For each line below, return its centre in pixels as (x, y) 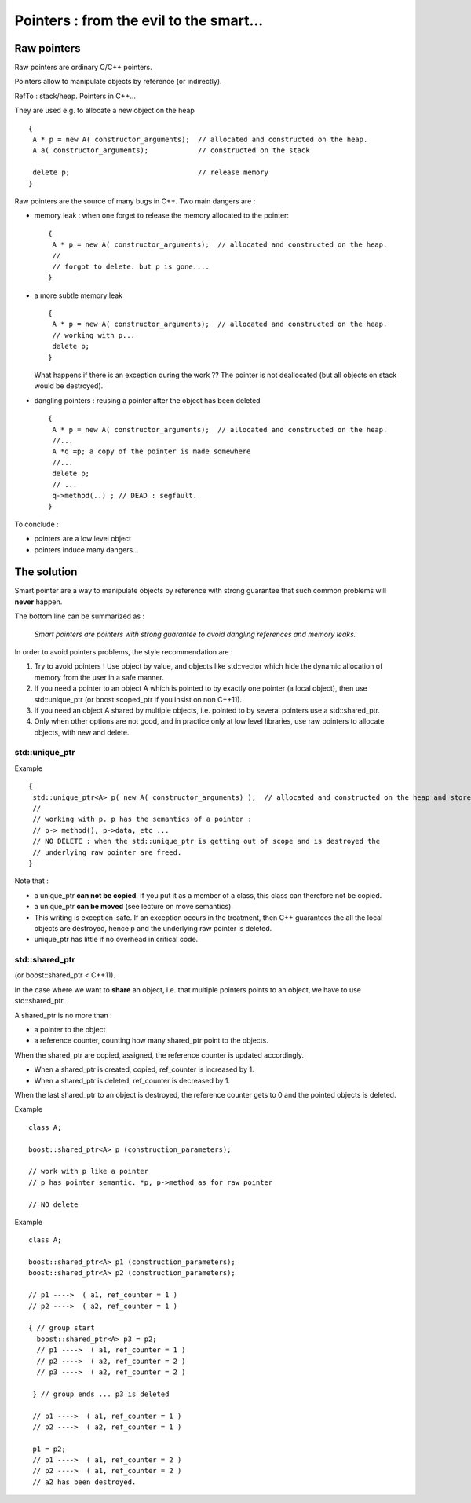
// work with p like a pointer (89, 1171)
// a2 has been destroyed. (84, 1482)
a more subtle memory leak (78, 295)
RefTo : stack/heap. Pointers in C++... (75, 96)
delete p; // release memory (150, 172)
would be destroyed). (69, 386)
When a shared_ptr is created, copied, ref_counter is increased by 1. (144, 1069)
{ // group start (62, 1328)
